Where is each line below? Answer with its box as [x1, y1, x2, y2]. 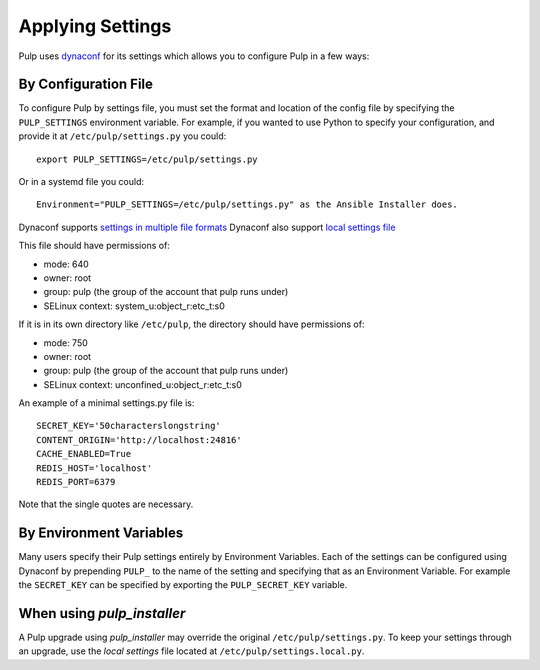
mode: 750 [43, 336, 89, 349]
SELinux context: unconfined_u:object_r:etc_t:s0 [43, 378, 242, 390]
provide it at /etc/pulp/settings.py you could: [18, 130, 227, 142]
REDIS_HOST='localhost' [36, 462, 153, 474]
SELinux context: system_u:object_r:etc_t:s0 [43, 300, 225, 312]
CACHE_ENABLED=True [36, 448, 132, 460]
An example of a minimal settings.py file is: [18, 397, 195, 409]
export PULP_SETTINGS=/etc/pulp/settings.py [36, 153, 259, 165]
